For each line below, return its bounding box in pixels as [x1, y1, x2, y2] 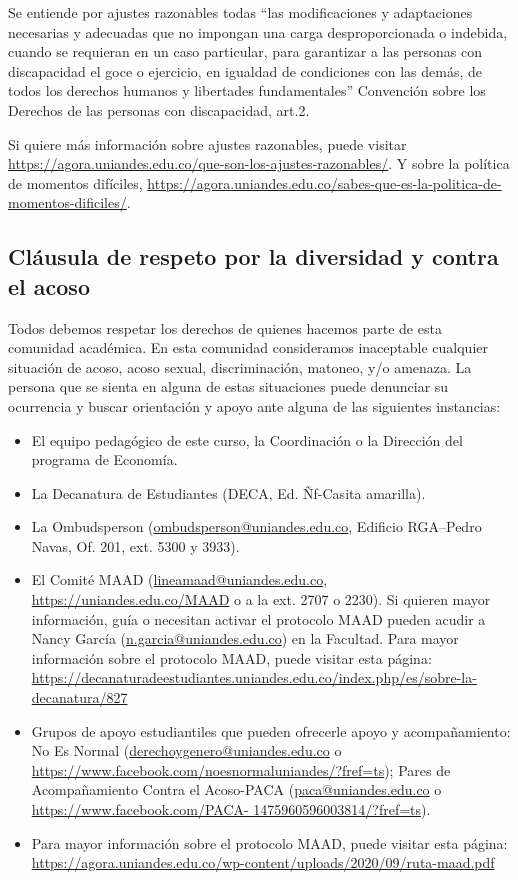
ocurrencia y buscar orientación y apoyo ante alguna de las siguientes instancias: [8, 395, 501, 416]
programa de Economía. [31, 449, 178, 470]
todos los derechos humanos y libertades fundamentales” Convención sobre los [8, 80, 486, 101]
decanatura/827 [31, 687, 128, 708]
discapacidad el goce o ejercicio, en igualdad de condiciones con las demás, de [8, 60, 482, 81]
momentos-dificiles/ [8, 192, 127, 213]
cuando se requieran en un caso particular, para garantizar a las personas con [8, 41, 482, 62]
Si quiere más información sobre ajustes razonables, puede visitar [8, 133, 407, 154]
